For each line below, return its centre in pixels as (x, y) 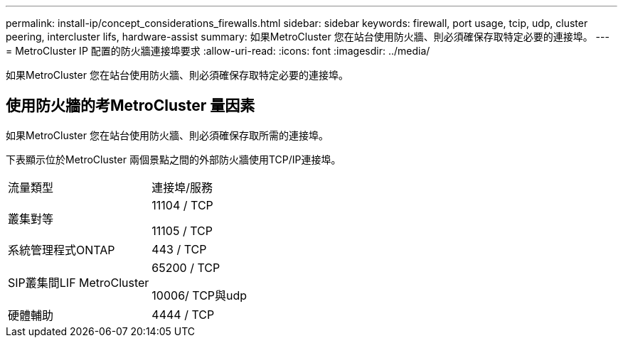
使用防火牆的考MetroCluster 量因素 (131, 106)
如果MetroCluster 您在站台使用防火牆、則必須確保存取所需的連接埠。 (167, 135)
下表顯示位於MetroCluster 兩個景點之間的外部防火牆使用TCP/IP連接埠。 (174, 159)
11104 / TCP (182, 205)
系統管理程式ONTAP (62, 250)
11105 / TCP (182, 230)
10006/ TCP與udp (199, 295)
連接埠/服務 (182, 187)
